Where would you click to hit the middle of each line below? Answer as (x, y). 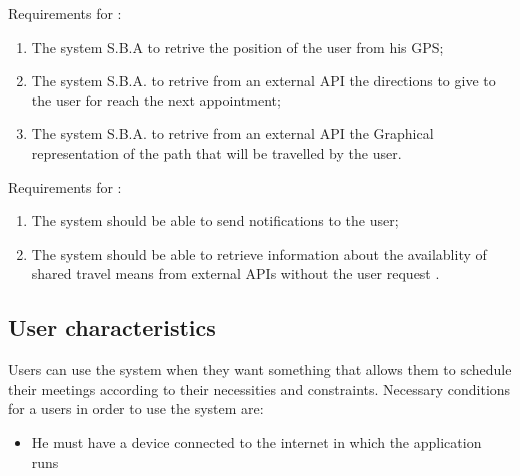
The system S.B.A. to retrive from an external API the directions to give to (263, 80)
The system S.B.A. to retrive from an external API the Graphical (232, 133)
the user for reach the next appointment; (156, 99)
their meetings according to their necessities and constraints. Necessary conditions (259, 388)
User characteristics (112, 327)
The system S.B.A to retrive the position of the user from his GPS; (237, 46)
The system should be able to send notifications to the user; (215, 220)
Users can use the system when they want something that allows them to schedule (260, 369)
